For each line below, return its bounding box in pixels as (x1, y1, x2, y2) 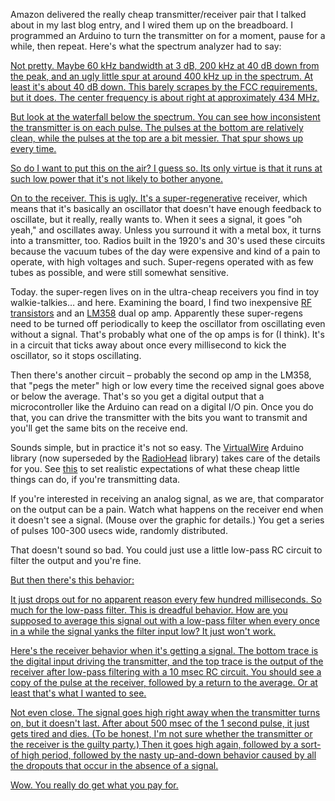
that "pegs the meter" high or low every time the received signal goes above (10, 380, 325, 391)
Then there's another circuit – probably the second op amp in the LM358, (10, 369, 312, 381)
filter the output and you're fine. (10, 555, 142, 566)
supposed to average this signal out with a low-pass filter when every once (10, 615, 320, 626)
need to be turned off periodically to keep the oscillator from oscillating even (10, 318, 326, 329)
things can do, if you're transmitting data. (10, 474, 181, 485)
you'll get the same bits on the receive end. (10, 422, 188, 434)
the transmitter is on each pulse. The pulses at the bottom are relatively (10, 122, 304, 133)
